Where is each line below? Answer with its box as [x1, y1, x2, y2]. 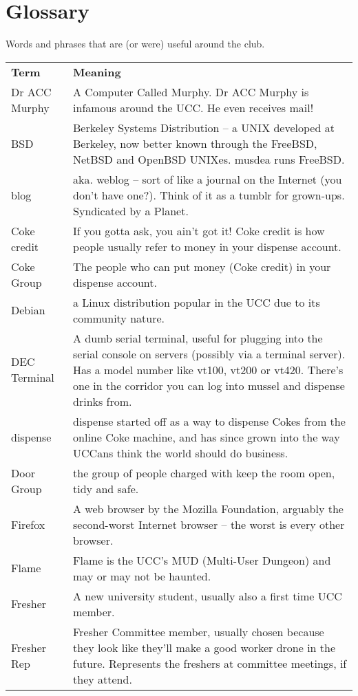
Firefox [11, 516, 45, 532]
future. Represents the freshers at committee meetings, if [73, 655, 347, 671]
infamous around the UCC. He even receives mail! [73, 99, 314, 116]
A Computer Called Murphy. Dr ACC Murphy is [73, 83, 309, 100]
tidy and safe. [73, 480, 139, 497]
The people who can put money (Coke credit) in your [73, 258, 331, 274]
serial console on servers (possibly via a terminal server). [73, 345, 346, 362]
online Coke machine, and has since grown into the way [73, 428, 340, 445]
